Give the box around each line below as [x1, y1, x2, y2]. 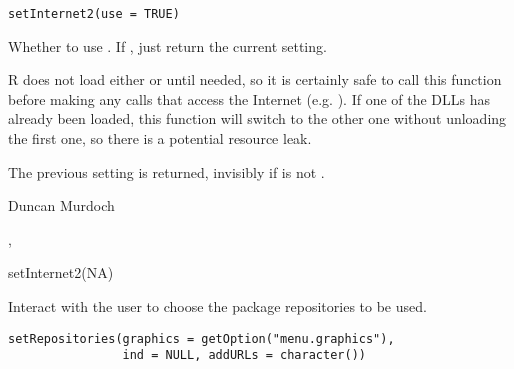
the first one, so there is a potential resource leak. [8, 128, 312, 149]
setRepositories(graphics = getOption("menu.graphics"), [8, 331, 395, 346]
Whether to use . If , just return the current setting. [8, 35, 327, 56]
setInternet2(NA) [8, 262, 114, 283]
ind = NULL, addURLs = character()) [122, 348, 366, 363]
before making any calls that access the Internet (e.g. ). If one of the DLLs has [8, 88, 491, 109]
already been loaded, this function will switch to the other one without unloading [8, 108, 507, 129]
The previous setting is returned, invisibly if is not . [8, 161, 325, 182]
